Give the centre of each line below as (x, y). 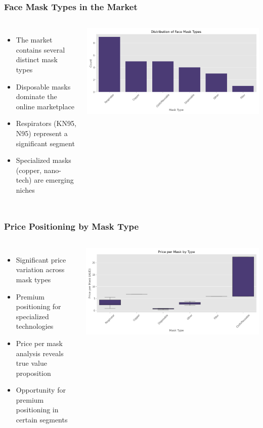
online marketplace (45, 106)
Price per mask (39, 343)
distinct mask (37, 59)
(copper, (29, 170)
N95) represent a (42, 133)
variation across (40, 269)
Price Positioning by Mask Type (72, 226)
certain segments (42, 420)
